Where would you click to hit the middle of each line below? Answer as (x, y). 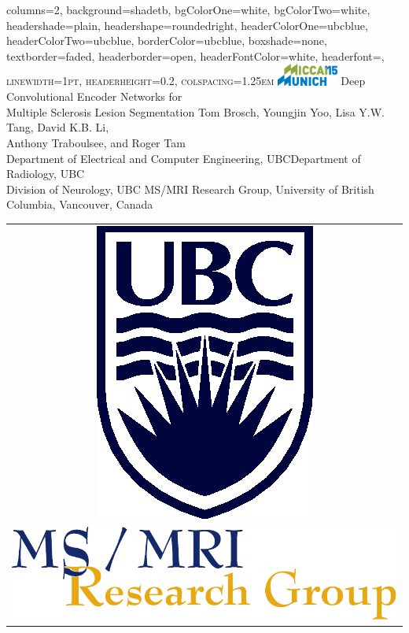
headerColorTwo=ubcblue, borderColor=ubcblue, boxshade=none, (167, 41)
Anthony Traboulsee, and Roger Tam (96, 142)
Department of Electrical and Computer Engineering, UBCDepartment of (184, 158)
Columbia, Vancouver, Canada (80, 204)
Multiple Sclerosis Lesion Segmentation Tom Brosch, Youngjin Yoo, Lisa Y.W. (195, 111)
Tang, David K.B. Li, (58, 127)
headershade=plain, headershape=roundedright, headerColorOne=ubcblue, (187, 25)
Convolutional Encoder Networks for (94, 96)
